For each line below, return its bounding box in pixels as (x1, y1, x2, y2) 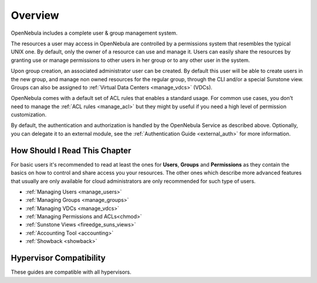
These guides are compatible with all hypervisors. (11, 268, 131, 276)
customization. (11, 111, 47, 118)
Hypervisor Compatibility (11, 253, 106, 263)
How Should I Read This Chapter (11, 145, 131, 155)
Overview (11, 9, 59, 22)
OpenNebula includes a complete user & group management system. (11, 29, 178, 36)
